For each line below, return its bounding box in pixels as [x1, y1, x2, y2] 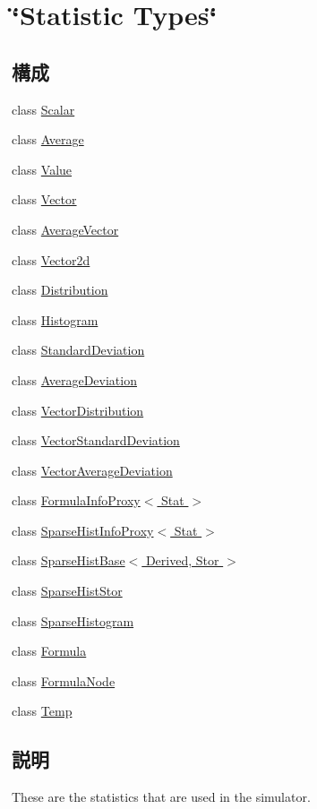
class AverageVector [12, 219, 119, 238]
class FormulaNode [12, 671, 116, 690]
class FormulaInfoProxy [12, 491, 141, 510]
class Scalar [12, 99, 75, 118]
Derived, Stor [145, 551, 219, 570]
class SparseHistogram [12, 611, 134, 630]
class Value [12, 159, 73, 178]
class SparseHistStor [12, 581, 123, 600]
